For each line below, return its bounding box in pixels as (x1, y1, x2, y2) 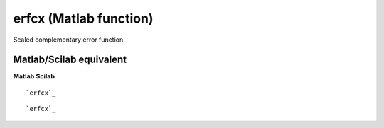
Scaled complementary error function (13, 35, 124, 44)
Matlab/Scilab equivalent (13, 54, 127, 66)
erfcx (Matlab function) (13, 11, 154, 26)
